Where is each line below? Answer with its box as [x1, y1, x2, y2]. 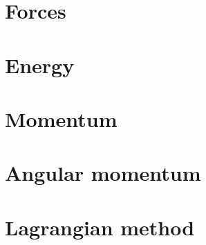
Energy [5, 50, 75, 79]
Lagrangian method [5, 213, 195, 241]
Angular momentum [5, 159, 201, 187]
